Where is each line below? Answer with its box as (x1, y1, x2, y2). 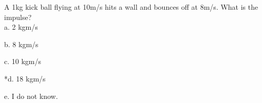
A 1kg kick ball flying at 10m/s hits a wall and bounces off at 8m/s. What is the (4, 2, 258, 12)
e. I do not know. (4, 90, 58, 101)
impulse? (4, 11, 32, 22)
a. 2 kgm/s (4, 22, 38, 32)
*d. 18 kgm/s (4, 73, 46, 84)
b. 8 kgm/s (4, 38, 39, 49)
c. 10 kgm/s (4, 56, 42, 67)
